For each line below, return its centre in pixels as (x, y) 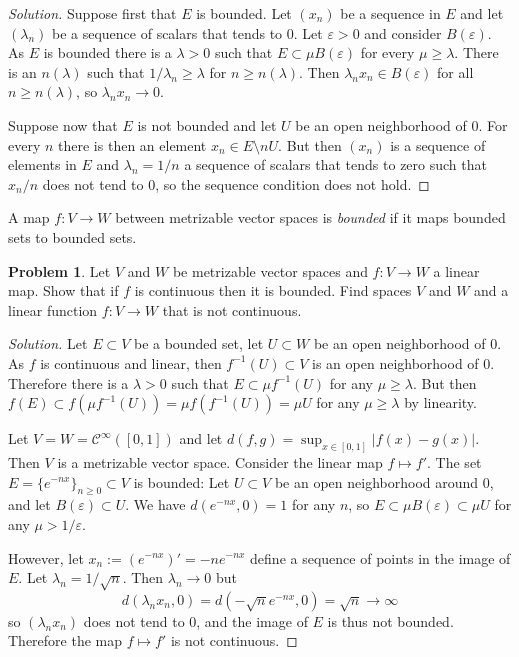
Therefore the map (65, 640)
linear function (53, 309)
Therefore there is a (68, 382)
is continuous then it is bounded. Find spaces (273, 290)
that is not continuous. (232, 309)
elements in (42, 164)
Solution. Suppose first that (92, 13)
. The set (454, 461)
